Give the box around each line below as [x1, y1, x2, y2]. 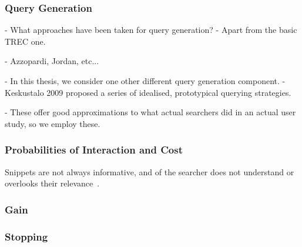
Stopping [5, 229, 48, 243]
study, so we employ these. [5, 117, 100, 129]
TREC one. [5, 35, 46, 47]
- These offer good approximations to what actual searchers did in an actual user [5, 106, 296, 118]
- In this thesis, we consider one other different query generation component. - [5, 75, 286, 86]
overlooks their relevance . [5, 177, 100, 189]
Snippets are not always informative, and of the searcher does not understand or [5, 165, 294, 178]
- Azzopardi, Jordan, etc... [5, 55, 99, 67]
